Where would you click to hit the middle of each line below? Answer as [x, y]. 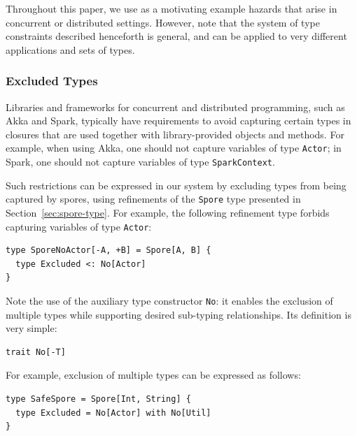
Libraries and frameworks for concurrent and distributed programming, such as [175, 107]
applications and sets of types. [70, 49]
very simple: [31, 328]
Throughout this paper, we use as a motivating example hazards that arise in [171, 8]
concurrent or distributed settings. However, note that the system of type [163, 22]
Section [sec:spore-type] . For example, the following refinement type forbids [168, 212]
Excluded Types [52, 81]
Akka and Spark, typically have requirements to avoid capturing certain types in [178, 121]
